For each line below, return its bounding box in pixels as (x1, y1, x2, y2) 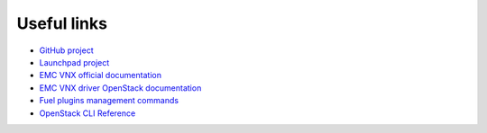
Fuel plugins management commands (39, 95, 179, 106)
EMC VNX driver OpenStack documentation (39, 82, 202, 93)
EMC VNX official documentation (39, 70, 162, 81)
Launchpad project (39, 57, 110, 67)
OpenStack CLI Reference (39, 108, 136, 119)
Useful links (16, 13, 108, 33)
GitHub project (39, 45, 94, 56)
